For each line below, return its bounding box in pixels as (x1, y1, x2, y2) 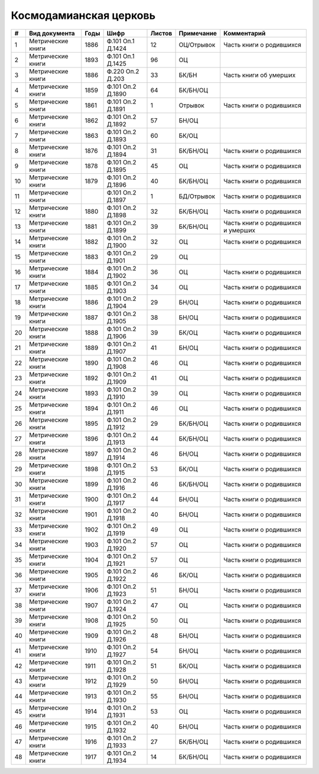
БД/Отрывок (178, 192, 216, 200)
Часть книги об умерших (223, 71, 296, 79)
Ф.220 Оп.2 (106, 67, 139, 75)
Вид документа (28, 29, 75, 37)
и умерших (223, 226, 256, 234)
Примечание (178, 29, 217, 37)
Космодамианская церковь (11, 9, 156, 22)
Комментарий (223, 29, 266, 37)
